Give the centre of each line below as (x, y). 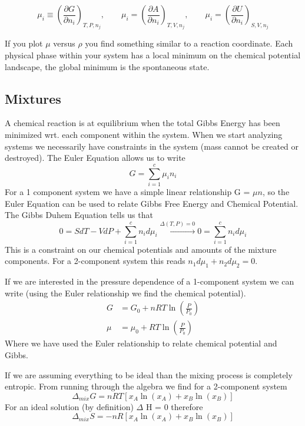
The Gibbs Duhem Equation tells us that (79, 215)
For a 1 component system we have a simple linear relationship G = (127, 191)
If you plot (24, 43)
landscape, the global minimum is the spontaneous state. (107, 66)
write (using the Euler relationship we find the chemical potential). (125, 293)
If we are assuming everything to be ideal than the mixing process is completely (149, 374)
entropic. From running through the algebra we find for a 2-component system (146, 386)
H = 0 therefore (174, 406)
